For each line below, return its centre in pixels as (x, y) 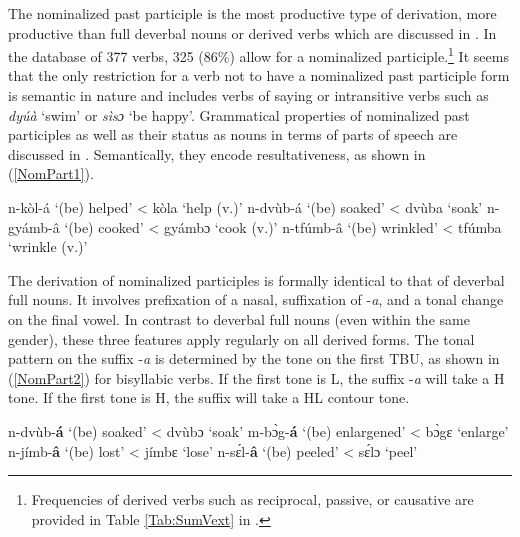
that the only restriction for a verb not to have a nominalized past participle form (259, 75)
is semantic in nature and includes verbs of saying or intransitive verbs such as (248, 95)
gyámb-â (34, 226)
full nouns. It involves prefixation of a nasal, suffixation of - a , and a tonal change (256, 299)
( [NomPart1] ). (51, 173)
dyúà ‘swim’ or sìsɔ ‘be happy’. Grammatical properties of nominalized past (239, 114)
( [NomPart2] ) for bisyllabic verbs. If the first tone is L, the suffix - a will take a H (256, 377)
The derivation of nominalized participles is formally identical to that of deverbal (256, 279)
